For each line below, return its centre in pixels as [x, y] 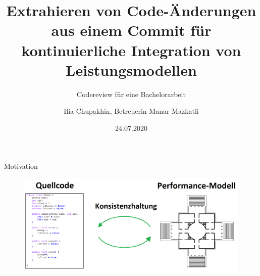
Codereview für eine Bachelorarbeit [131, 94]
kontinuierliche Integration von [131, 50]
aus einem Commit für [131, 30]
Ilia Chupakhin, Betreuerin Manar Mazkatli [131, 111]
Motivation [21, 166]
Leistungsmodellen [131, 70]
